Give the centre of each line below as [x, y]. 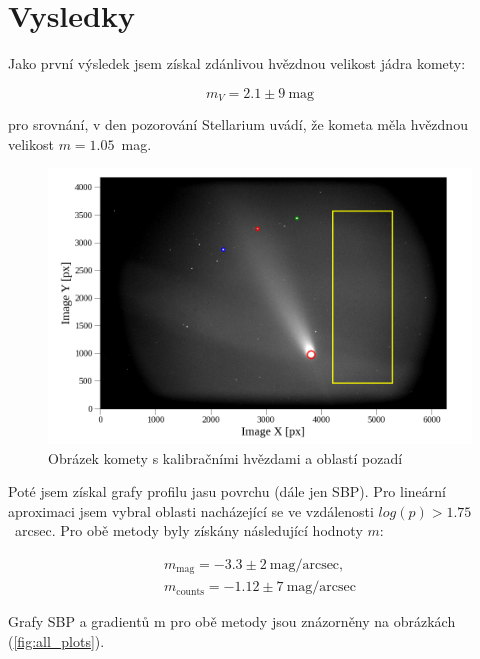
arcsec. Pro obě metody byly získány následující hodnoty [188, 530]
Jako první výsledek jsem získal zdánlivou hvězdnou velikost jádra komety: [237, 63]
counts [190, 591]
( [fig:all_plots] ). [56, 641]
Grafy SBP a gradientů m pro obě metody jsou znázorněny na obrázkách [232, 621]
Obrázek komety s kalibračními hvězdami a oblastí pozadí [225, 457]
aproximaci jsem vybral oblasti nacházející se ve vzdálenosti [191, 510]
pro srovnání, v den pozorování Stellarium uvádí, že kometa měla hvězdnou [238, 124]
